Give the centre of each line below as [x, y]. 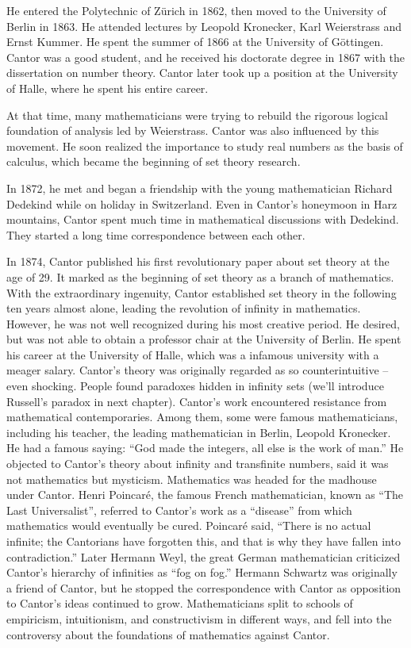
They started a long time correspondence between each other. [156, 234]
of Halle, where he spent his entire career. [108, 88]
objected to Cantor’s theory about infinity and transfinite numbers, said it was [198, 464]
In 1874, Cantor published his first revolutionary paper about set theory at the [198, 261]
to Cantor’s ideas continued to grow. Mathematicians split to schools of [180, 603]
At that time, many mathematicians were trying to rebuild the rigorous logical [198, 115]
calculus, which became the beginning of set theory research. [154, 161]
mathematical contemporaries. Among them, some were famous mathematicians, [202, 417]
